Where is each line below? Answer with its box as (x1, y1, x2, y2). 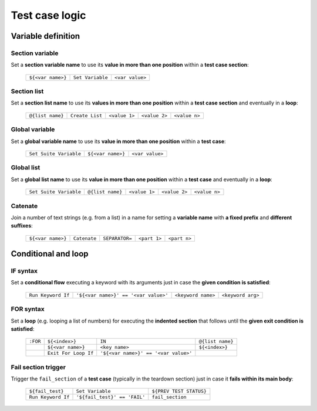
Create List (70, 112, 103, 118)
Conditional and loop (11, 249, 89, 259)
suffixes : (11, 222, 33, 229)
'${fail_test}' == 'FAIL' (76, 394, 146, 400)
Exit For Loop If (47, 350, 94, 356)
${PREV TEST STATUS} (151, 388, 207, 395)
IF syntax (11, 267, 38, 275)
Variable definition (11, 31, 80, 41)
